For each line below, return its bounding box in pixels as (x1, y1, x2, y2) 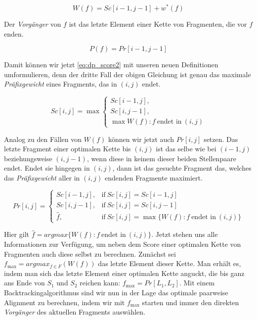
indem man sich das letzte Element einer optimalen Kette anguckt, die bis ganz (4, 268, 245, 278)
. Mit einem (179, 277, 215, 288)
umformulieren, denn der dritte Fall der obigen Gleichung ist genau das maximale (4, 69, 251, 79)
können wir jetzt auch (108, 134, 174, 144)
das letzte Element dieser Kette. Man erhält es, (98, 258, 241, 269)
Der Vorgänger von (4, 19, 61, 29)
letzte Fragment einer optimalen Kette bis (4, 143, 131, 154)
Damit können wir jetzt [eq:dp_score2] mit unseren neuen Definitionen (4, 59, 218, 70)
